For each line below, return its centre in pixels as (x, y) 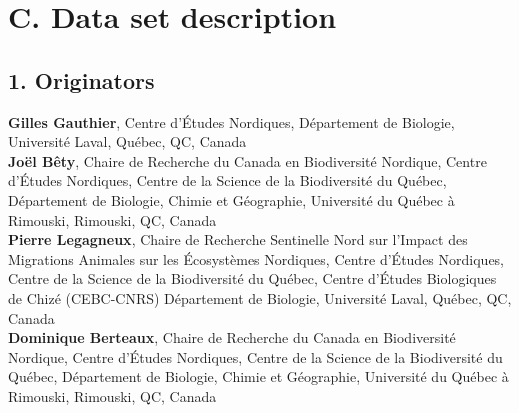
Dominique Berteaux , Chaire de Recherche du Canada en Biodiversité (232, 337)
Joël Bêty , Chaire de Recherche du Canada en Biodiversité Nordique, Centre (247, 160)
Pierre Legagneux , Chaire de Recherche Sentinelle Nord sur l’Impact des (238, 239)
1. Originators (81, 79)
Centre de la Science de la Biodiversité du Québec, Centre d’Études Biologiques (252, 278)
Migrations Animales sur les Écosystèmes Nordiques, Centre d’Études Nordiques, (256, 258)
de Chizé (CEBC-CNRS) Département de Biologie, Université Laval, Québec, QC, (260, 297)
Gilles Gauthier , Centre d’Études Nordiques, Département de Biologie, (231, 121)
